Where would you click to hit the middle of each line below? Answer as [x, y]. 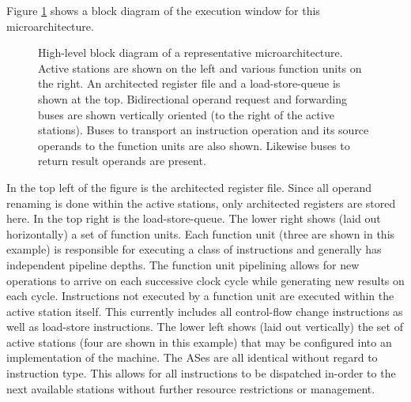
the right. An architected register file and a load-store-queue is [189, 83]
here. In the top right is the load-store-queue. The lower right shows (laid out [194, 218]
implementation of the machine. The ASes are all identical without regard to [192, 357]
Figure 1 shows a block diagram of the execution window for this [163, 10]
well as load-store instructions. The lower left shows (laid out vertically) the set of [205, 327]
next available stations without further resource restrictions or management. [191, 388]
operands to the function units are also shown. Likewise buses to [194, 145]
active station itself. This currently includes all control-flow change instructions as [205, 311]
